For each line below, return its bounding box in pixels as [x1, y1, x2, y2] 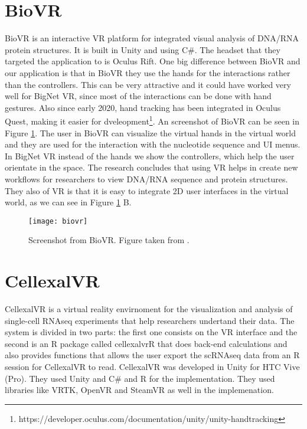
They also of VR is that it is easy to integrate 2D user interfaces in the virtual [5, 184, 289, 197]
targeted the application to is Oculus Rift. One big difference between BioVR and [5, 55, 301, 67]
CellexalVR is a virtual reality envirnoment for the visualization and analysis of [5, 303, 293, 315]
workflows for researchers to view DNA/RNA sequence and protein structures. [5, 172, 288, 185]
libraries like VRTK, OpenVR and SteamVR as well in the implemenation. [5, 384, 274, 396]
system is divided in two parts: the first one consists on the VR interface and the [5, 326, 298, 338]
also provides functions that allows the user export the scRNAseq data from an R [5, 349, 300, 361]
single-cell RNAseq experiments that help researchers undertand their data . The [5, 314, 295, 326]
